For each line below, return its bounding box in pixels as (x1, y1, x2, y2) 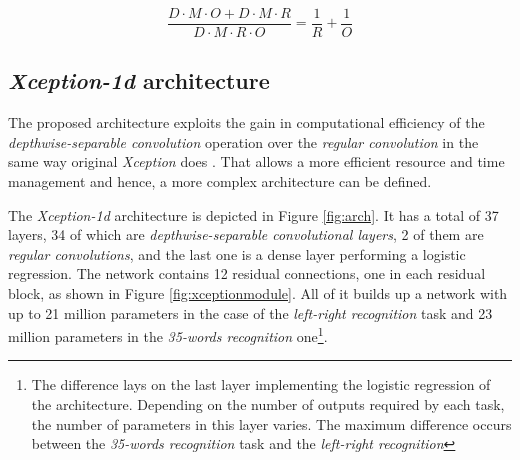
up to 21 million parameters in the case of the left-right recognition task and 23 (8, 302, 493, 323)
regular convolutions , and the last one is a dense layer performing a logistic (8, 243, 466, 264)
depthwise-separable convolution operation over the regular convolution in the (8, 131, 479, 152)
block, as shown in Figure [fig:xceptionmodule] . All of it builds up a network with (8, 283, 508, 304)
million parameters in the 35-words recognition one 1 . (8, 323, 328, 346)
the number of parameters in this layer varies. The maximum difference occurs (31, 413, 512, 434)
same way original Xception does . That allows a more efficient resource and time (8, 151, 505, 172)
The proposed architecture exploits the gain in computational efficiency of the (8, 112, 485, 133)
